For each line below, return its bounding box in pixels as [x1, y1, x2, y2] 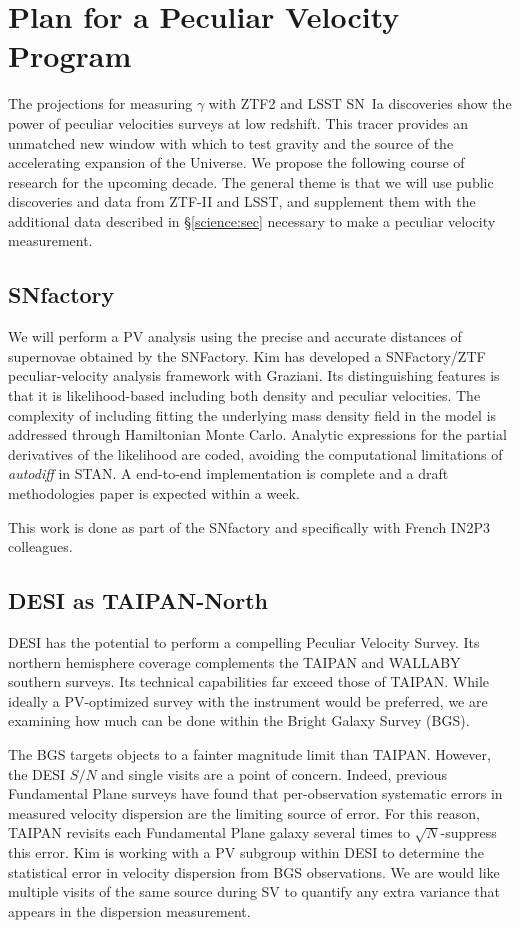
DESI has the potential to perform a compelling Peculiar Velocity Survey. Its [8, 632, 480, 652]
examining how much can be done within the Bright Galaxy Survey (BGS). [8, 710, 470, 731]
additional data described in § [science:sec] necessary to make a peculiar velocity [8, 210, 496, 231]
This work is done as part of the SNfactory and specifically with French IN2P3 [8, 516, 490, 537]
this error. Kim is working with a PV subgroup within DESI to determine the [8, 841, 484, 862]
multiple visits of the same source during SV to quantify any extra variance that [8, 881, 501, 902]
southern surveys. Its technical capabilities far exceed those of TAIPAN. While [8, 671, 490, 692]
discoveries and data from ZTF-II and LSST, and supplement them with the [8, 191, 476, 212]
